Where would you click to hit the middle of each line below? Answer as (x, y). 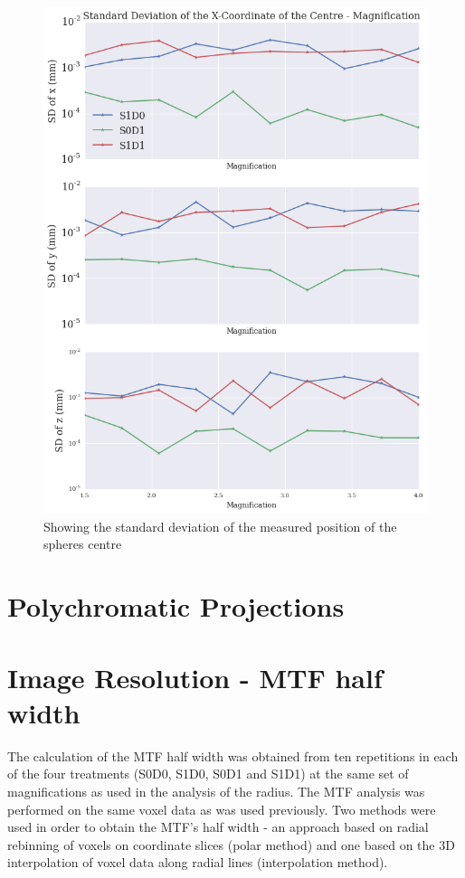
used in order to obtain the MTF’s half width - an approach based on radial (218, 827)
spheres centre (83, 544)
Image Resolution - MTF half (195, 677)
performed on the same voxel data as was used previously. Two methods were (222, 809)
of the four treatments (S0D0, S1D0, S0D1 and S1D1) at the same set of (208, 774)
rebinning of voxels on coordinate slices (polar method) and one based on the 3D (231, 844)
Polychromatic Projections (176, 606)
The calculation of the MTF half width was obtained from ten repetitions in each (233, 755)
